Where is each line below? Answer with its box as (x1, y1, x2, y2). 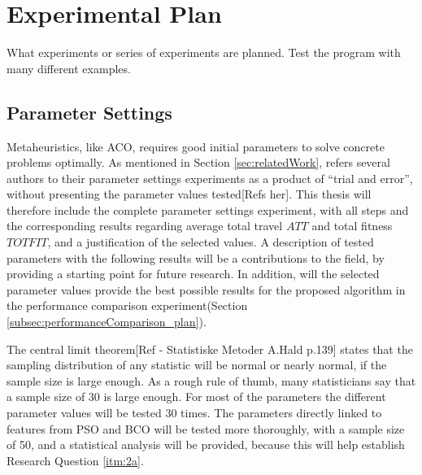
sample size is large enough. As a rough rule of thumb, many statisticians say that (7, 372, 416, 389)
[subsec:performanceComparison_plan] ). (7, 313, 207, 330)
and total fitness (311, 217, 393, 234)
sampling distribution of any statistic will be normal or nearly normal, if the (7, 356, 387, 373)
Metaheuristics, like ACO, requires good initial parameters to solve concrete (7, 137, 385, 155)
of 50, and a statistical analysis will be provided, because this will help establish (7, 436, 405, 453)
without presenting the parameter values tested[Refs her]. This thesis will (7, 185, 372, 203)
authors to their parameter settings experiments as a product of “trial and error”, (7, 169, 413, 186)
